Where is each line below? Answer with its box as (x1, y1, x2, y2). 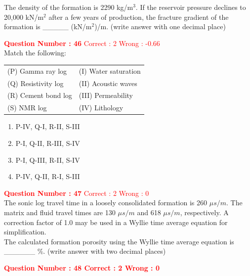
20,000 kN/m (4, 11, 44, 22)
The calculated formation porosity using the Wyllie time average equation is (4, 236, 234, 246)
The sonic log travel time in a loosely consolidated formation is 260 (4, 197, 208, 208)
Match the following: (4, 47, 67, 58)
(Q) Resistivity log (7, 78, 64, 88)
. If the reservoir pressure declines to (135, 2, 246, 12)
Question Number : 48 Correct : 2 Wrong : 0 (4, 262, 160, 273)
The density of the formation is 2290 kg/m (4, 2, 133, 12)
